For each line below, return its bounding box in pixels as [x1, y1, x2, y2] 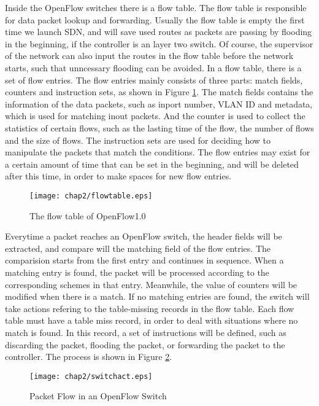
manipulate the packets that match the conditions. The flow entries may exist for [5, 146, 310, 158]
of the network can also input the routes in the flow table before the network [5, 49, 294, 62]
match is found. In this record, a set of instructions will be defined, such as [5, 326, 286, 338]
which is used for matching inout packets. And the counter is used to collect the [5, 109, 306, 122]
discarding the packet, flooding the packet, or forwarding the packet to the [5, 338, 285, 351]
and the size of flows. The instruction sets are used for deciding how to [5, 133, 271, 146]
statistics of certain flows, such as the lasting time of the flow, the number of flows [5, 121, 314, 134]
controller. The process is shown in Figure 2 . [5, 350, 172, 363]
